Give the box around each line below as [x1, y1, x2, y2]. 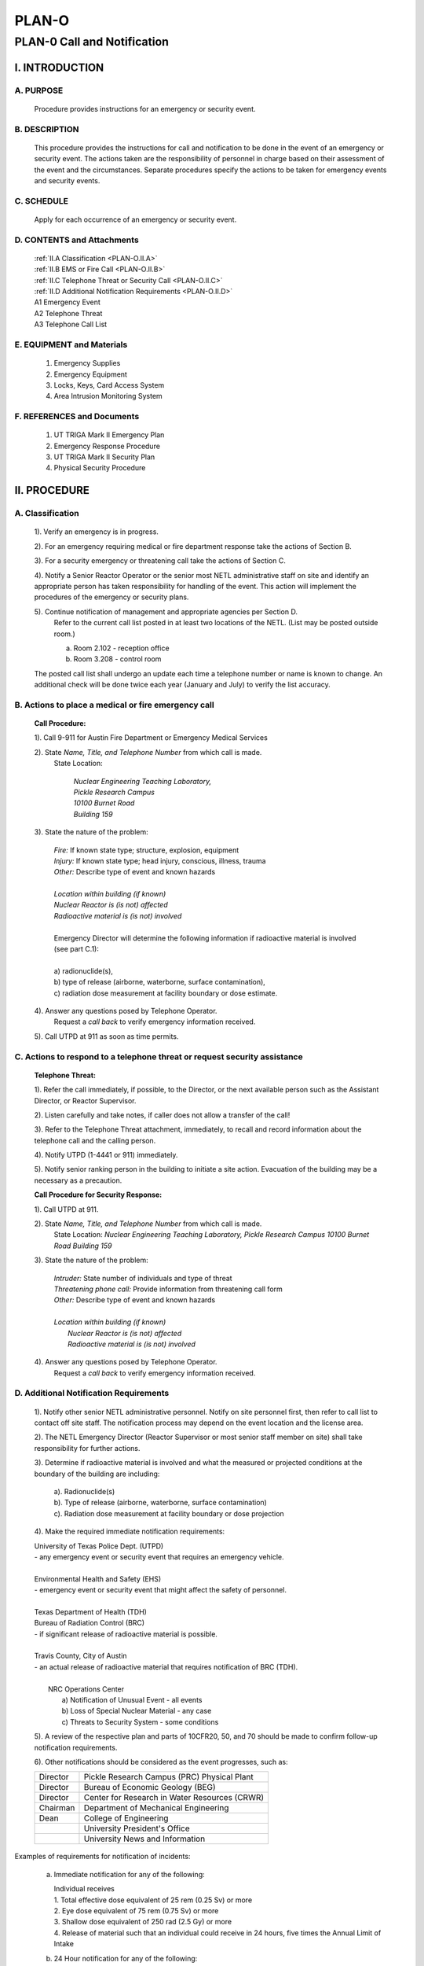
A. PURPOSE [14, 85, 64, 96]
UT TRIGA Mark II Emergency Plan [53, 430, 165, 440]
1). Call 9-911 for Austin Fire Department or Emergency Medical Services [34, 733, 269, 742]
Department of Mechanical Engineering [83, 1802, 229, 1813]
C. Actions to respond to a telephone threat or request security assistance [14, 1051, 303, 1062]
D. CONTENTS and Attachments [14, 234, 139, 245]
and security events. [34, 175, 101, 185]
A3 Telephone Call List [34, 319, 108, 330]
